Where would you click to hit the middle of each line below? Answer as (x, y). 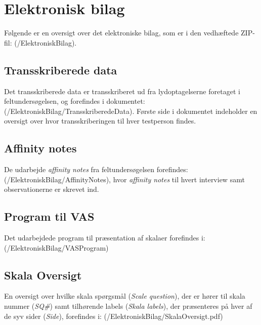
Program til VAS (49, 216)
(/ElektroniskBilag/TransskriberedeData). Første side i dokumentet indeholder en (131, 111)
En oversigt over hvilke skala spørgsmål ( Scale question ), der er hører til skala (125, 296)
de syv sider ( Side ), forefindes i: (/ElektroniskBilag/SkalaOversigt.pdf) (114, 316)
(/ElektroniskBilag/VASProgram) (56, 247)
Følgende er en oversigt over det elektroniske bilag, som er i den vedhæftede (121, 33)
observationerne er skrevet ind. (52, 189)
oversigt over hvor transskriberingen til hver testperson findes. (100, 121)
